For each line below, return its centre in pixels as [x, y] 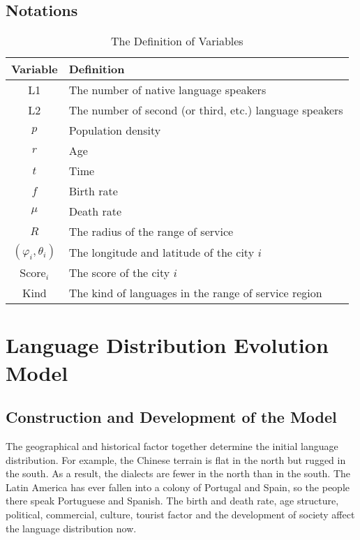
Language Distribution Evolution [167, 345]
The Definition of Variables [177, 41]
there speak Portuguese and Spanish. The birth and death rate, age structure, [172, 501]
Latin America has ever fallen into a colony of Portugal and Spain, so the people [178, 487]
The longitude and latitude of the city [162, 252]
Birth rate [93, 191]
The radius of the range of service [151, 232]
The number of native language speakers [167, 90]
